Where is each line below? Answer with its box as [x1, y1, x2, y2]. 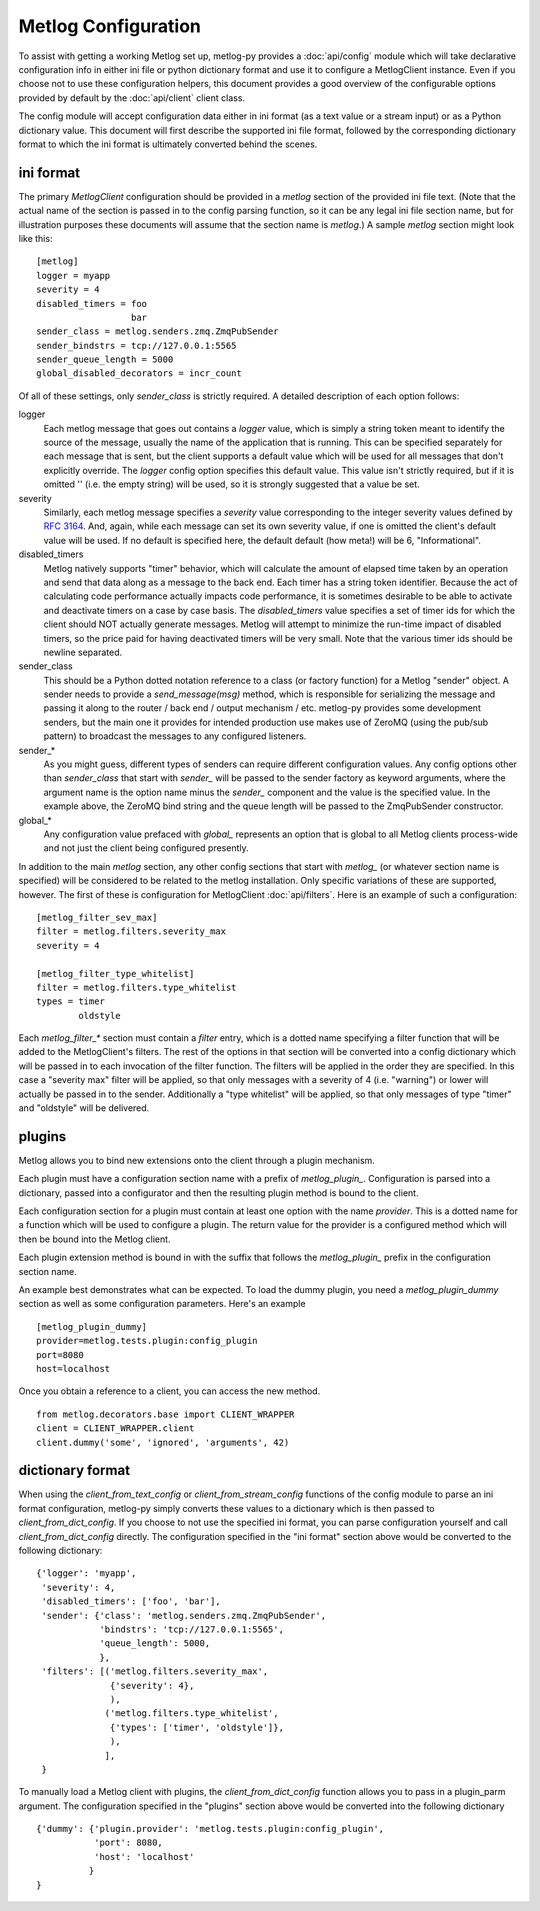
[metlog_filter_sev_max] [36, 911, 158, 923]
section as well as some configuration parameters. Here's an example [18, 1298, 306, 1310]
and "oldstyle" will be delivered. [18, 1102, 150, 1114]
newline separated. [43, 646, 123, 658]
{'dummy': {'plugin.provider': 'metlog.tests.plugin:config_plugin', [36, 1823, 385, 1835]
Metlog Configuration [18, 15, 202, 37]
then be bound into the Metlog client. [18, 1233, 171, 1245]
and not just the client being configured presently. [43, 842, 249, 854]
